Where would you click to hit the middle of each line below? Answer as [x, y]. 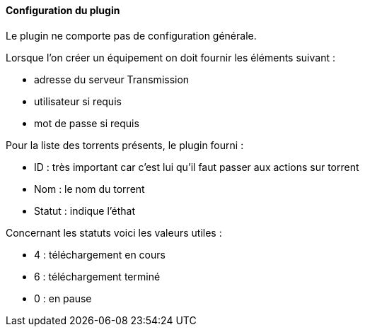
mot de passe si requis [87, 123]
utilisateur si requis [78, 101]
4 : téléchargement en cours [100, 254]
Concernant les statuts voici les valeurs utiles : [114, 232]
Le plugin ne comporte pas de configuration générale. [131, 35]
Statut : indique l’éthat [85, 211]
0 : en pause [63, 298]
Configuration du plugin [63, 10]
